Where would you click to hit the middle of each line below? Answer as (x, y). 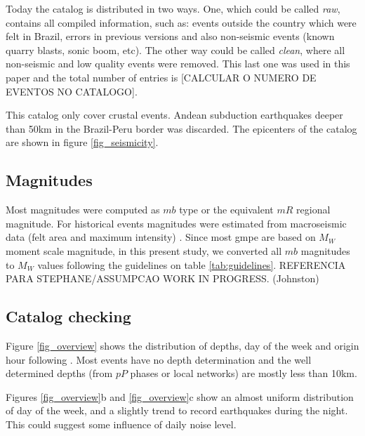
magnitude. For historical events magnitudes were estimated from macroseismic (176, 223)
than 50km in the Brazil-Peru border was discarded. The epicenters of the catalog (181, 128)
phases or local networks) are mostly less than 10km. (244, 373)
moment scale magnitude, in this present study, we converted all (144, 250)
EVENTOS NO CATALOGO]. (72, 91)
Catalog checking (68, 316)
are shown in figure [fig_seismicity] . (82, 142)
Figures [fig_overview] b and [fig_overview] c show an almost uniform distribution (180, 396)
